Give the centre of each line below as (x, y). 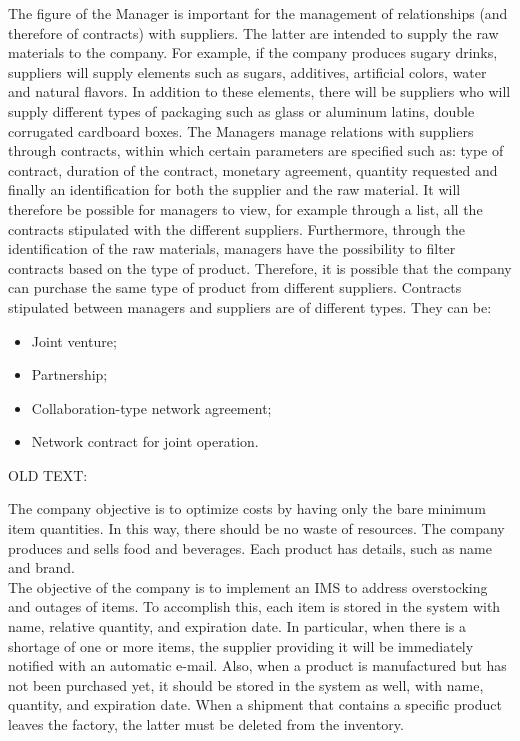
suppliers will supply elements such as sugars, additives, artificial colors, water (247, 71)
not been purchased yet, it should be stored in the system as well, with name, (246, 684)
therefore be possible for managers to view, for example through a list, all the (245, 208)
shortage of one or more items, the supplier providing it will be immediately (241, 645)
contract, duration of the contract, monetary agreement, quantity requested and (253, 169)
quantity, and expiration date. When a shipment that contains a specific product (255, 704)
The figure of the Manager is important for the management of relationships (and (258, 13)
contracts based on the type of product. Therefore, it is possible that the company (260, 267)
